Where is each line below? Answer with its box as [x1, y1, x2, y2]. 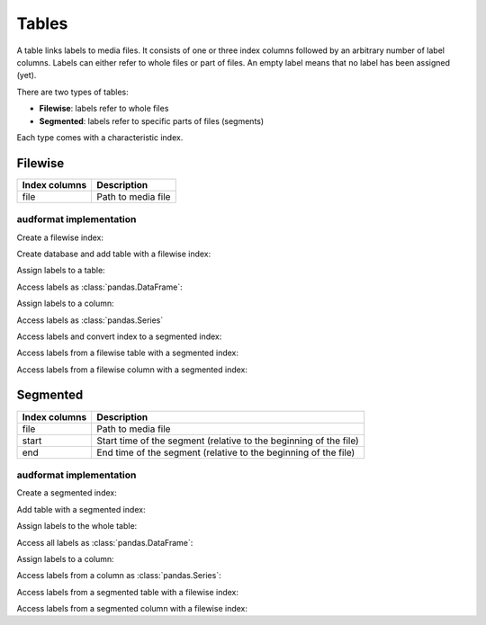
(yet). [16, 70, 37, 81]
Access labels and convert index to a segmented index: [16, 331, 222, 342]
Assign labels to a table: [16, 265, 105, 276]
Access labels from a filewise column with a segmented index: [16, 364, 247, 375]
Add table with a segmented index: [16, 504, 146, 514]
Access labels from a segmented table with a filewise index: [16, 586, 238, 597]
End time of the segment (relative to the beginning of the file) [96, 446, 355, 459]
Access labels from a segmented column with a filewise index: [16, 603, 247, 614]
